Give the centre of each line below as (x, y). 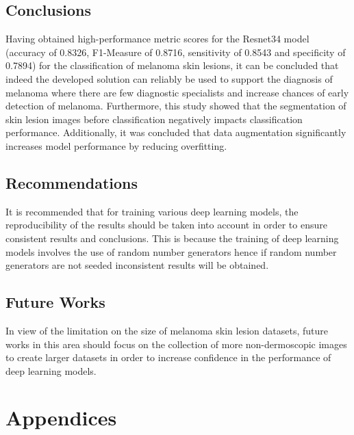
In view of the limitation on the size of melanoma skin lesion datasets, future (167, 330)
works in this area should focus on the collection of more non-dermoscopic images (176, 344)
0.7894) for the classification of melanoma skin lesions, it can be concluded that (172, 65)
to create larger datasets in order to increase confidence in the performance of (168, 357)
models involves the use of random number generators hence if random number (171, 251)
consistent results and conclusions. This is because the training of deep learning (172, 238)
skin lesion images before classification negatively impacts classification (154, 119)
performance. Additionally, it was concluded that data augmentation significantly (176, 132)
